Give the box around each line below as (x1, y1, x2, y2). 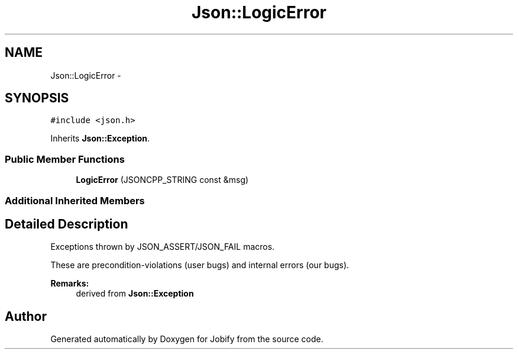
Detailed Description (5, 216, 128, 231)
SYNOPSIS (5, 91, 69, 106)
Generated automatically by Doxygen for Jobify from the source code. (50, 334, 323, 345)
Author (5, 308, 47, 324)
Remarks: (50, 278, 89, 289)
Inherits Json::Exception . (50, 133, 150, 144)
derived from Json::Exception (76, 288, 194, 299)
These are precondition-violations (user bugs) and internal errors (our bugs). (50, 260, 349, 271)
